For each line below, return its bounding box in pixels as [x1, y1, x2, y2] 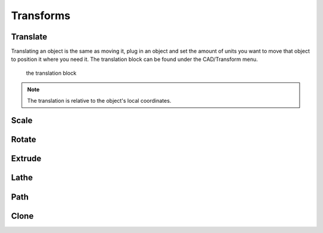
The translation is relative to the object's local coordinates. [27, 97, 172, 104]
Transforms [11, 9, 71, 22]
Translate [11, 32, 47, 42]
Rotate [11, 134, 36, 145]
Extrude [11, 154, 42, 164]
